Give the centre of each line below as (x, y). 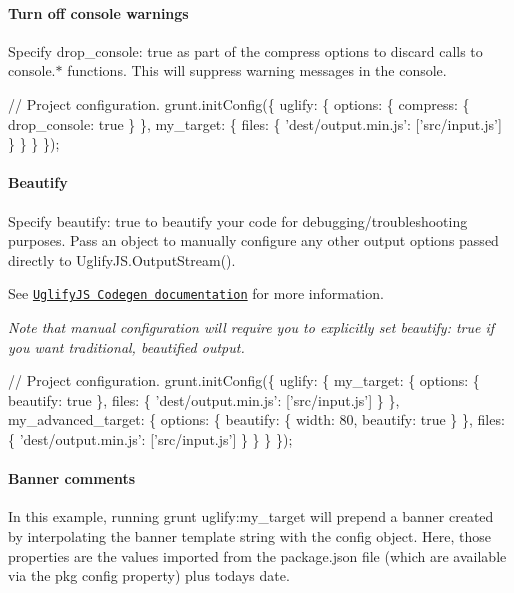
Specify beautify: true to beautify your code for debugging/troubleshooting (238, 220)
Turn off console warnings (98, 12)
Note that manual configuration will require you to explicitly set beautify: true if (251, 327)
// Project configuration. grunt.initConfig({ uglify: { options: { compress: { (239, 103)
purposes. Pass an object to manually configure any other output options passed (253, 240)
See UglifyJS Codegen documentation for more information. (196, 293)
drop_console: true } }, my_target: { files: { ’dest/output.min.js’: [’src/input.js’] (255, 123)
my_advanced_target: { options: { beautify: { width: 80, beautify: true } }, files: (256, 419)
